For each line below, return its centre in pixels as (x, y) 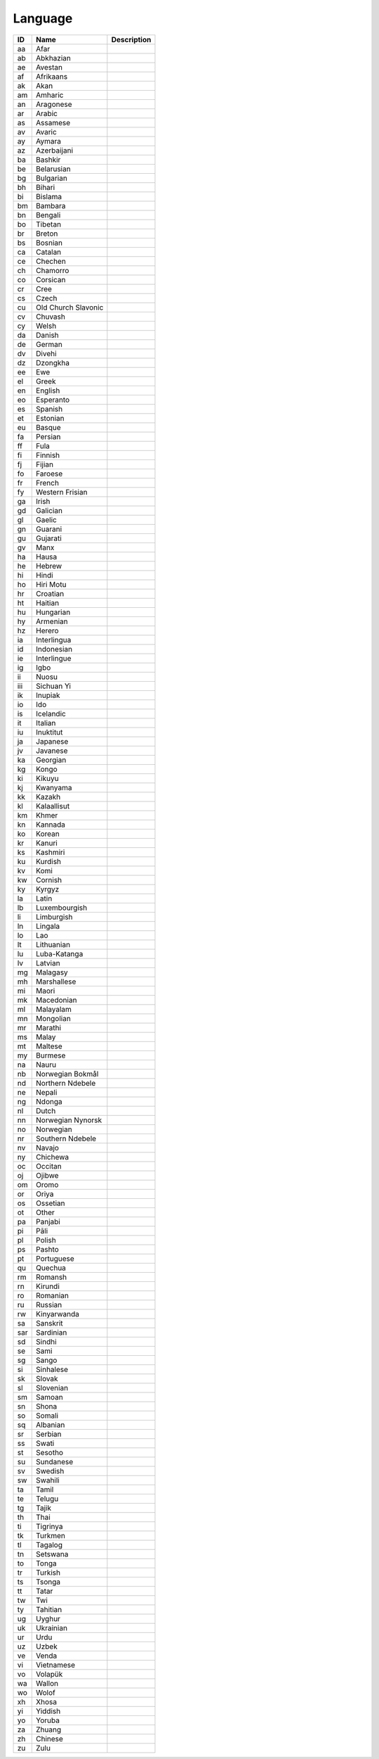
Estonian (50, 418)
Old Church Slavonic (70, 307)
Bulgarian (52, 178)
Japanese (52, 741)
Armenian (52, 621)
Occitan (49, 1166)
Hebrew (49, 566)
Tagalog (49, 1544)
